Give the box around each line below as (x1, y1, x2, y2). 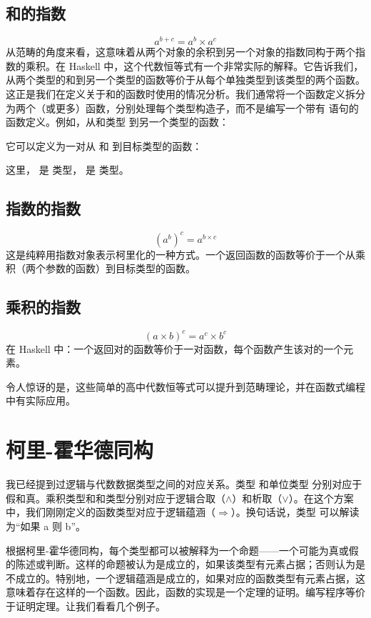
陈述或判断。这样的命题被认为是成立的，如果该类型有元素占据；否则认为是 (15, 557, 365, 572)
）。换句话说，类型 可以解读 (230, 504, 360, 519)
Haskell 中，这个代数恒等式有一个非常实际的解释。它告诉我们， (68, 58, 364, 73)
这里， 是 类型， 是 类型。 (6, 162, 129, 177)
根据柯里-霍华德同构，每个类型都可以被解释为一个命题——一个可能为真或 (6, 542, 349, 557)
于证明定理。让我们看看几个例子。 (6, 598, 166, 613)
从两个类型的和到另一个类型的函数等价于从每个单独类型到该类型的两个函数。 (6, 72, 365, 87)
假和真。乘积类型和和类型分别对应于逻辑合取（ (6, 490, 225, 505)
